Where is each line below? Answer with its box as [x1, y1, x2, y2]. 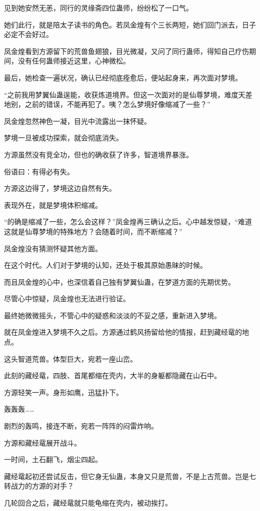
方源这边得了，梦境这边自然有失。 [4, 183, 116, 193]
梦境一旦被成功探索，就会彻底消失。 [4, 132, 123, 143]
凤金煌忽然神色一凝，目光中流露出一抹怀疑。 [4, 115, 151, 126]
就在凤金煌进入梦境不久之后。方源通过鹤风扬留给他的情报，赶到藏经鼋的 [4, 327, 242, 337]
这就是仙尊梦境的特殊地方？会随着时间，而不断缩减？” [4, 226, 182, 236]
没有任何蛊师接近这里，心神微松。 [17, 55, 130, 66]
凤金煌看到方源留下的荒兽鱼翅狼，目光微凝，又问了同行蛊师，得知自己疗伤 [4, 45, 249, 56]
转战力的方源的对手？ [4, 481, 74, 491]
